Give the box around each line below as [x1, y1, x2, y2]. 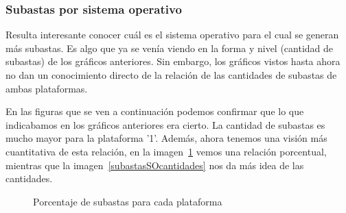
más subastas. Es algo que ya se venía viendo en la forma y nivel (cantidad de [5, 40, 334, 55]
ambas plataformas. [5, 81, 88, 95]
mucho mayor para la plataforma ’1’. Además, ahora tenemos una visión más [5, 131, 327, 145]
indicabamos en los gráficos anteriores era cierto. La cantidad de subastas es [5, 117, 325, 131]
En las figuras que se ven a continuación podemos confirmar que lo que [5, 104, 304, 118]
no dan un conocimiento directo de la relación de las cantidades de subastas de [5, 68, 337, 82]
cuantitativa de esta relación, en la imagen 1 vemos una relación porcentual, [5, 144, 327, 158]
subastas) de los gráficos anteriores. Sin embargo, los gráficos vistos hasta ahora [5, 54, 341, 68]
